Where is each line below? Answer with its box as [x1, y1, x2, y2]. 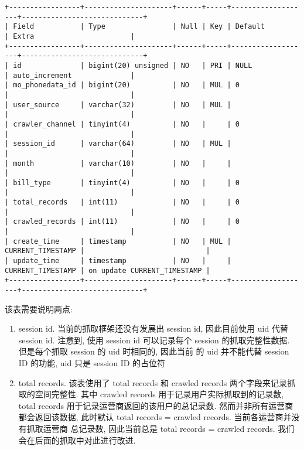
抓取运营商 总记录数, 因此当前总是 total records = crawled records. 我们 [26, 422, 295, 435]
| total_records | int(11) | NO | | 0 [5, 198, 240, 207]
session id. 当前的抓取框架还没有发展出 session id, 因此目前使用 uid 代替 [18, 322, 288, 335]
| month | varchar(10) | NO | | [5, 159, 231, 168]
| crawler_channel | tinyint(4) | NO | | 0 [5, 120, 240, 128]
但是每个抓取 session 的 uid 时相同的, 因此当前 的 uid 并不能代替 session [18, 345, 289, 357]
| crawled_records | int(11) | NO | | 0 [5, 217, 240, 226]
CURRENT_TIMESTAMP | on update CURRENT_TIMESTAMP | [5, 266, 210, 275]
